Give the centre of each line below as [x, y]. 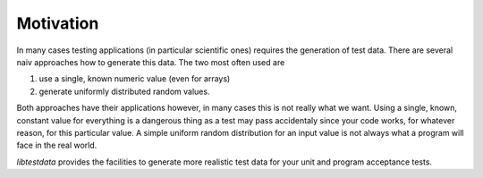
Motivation [58, 23]
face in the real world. [57, 145]
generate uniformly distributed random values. [124, 91]
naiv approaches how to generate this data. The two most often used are [151, 62]
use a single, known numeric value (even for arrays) [135, 79]
